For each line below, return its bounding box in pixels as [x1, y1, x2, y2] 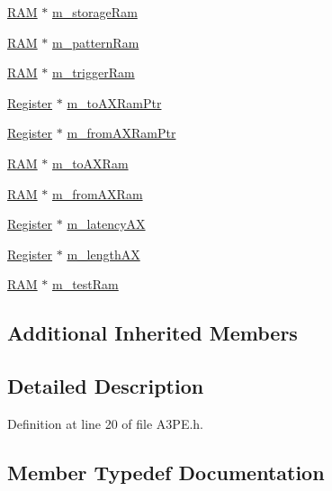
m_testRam [52, 275, 119, 294]
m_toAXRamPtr [67, 93, 162, 112]
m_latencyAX [67, 214, 146, 233]
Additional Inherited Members [7, 319, 298, 347]
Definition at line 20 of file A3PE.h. [7, 414, 204, 432]
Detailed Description [7, 372, 204, 400]
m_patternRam [52, 32, 139, 51]
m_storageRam [52, 3, 138, 21]
